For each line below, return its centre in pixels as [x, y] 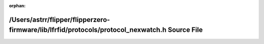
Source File [185, 30]
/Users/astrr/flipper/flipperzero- [59, 20]
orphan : [17, 6]
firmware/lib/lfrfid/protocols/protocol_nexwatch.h [88, 30]
